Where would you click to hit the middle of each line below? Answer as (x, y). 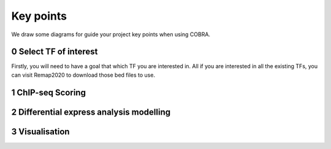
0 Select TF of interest (55, 52)
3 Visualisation (40, 132)
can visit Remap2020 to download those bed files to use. (83, 75)
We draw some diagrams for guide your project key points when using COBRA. (111, 34)
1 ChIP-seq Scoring (48, 92)
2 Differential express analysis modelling (91, 112)
